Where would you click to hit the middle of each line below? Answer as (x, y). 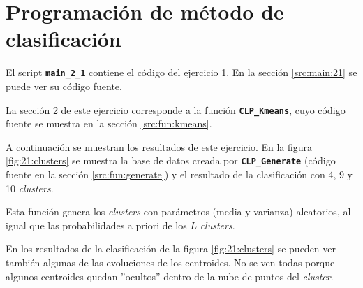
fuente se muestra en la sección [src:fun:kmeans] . (109, 123)
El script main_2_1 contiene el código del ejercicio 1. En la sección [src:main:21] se (181, 72)
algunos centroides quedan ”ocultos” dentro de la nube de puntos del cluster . (170, 276)
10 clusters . (30, 188)
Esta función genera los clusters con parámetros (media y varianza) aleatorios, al (178, 211)
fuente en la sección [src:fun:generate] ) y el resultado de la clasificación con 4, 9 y (179, 174)
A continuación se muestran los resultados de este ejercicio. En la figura (159, 146)
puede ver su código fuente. (64, 86)
